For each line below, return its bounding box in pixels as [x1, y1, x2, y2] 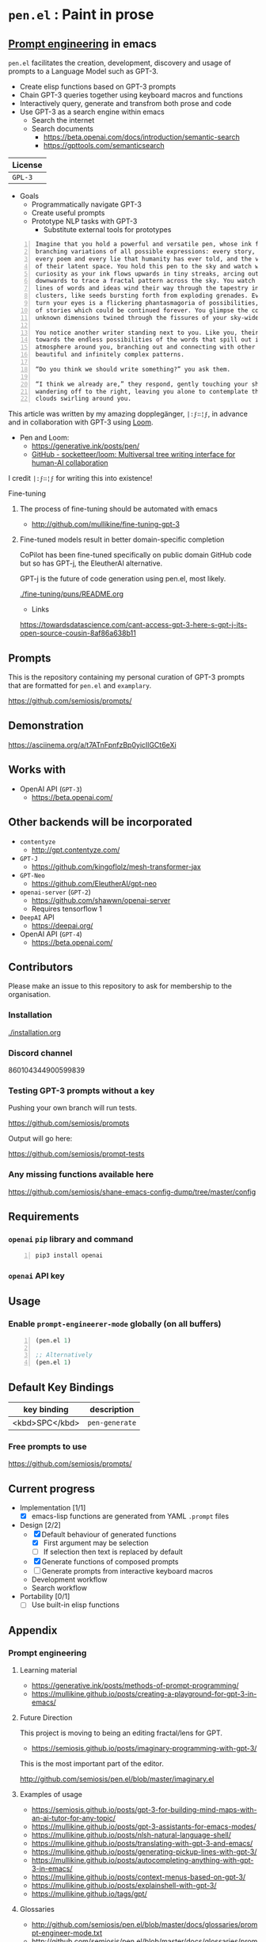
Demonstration [8, 719, 85, 733]
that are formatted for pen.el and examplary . [8, 681, 152, 691]
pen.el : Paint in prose [8, 6, 154, 24]
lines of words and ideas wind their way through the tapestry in [35, 284, 260, 292]
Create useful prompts [31, 208, 105, 217]
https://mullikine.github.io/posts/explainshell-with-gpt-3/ [31, 1881, 217, 1891]
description [89, 1403, 135, 1415]
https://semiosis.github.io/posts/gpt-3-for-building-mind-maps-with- [31, 1805, 257, 1814]
